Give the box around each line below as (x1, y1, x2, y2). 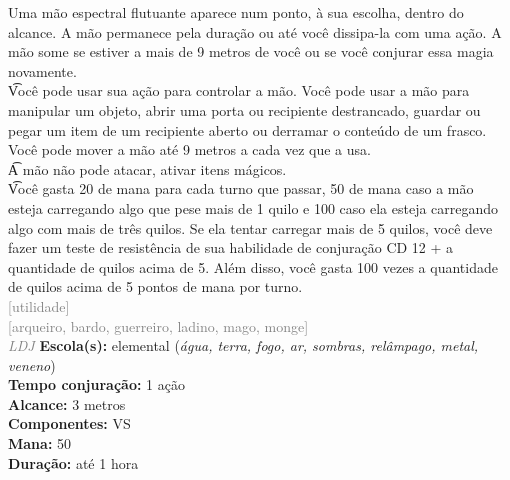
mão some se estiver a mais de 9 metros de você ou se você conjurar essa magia (8, 41, 494, 62)
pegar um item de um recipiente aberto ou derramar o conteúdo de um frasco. (8, 119, 487, 140)
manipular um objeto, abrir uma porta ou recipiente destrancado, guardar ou (8, 99, 481, 120)
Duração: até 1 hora (8, 452, 139, 473)
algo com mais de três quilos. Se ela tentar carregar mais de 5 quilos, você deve (8, 217, 493, 238)
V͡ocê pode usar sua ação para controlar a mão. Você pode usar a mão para (8, 80, 470, 101)
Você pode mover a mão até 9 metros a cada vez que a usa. (8, 139, 371, 160)
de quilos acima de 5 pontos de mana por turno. (8, 276, 303, 297)
